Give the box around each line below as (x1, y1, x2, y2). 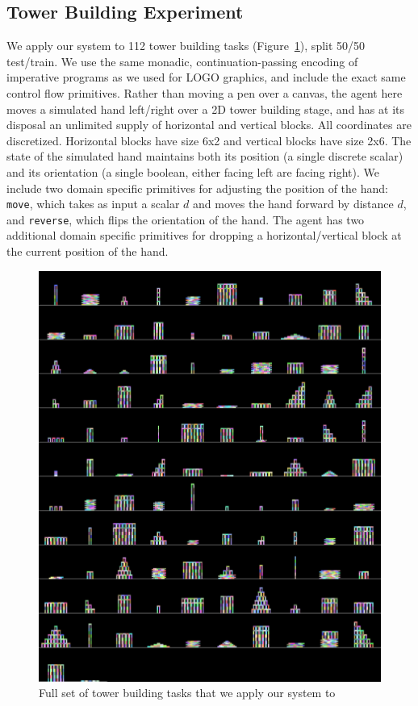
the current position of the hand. (6, 243, 169, 260)
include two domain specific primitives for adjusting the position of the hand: (6, 179, 388, 196)
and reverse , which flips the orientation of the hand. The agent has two (6, 211, 365, 228)
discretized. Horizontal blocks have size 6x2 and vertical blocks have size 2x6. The (6, 132, 412, 148)
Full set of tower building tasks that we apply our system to (39, 684, 336, 701)
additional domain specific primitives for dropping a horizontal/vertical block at (6, 227, 402, 244)
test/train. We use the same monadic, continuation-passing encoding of (6, 52, 358, 69)
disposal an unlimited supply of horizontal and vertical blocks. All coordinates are (6, 116, 412, 133)
